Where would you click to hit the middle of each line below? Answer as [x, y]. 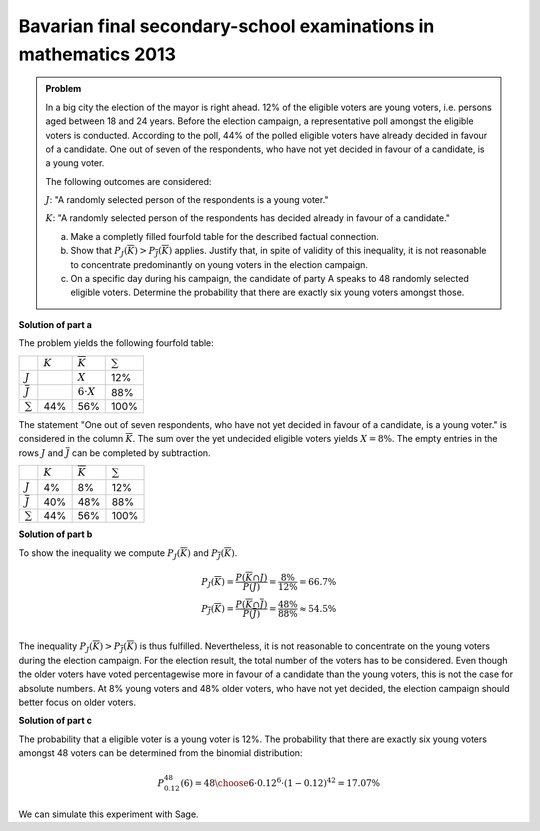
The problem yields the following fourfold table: [116, 343]
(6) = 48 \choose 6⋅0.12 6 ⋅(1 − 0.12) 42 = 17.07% [280, 782]
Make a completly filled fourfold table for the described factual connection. [225, 236]
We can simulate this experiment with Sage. [108, 814]
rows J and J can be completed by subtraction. [114, 452]
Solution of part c [55, 721]
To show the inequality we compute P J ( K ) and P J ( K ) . [128, 553]
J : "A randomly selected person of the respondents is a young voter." [187, 200]
